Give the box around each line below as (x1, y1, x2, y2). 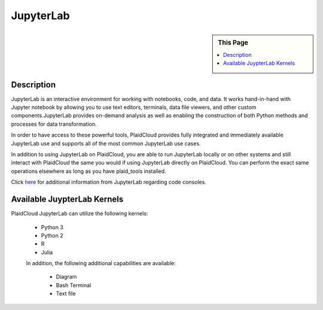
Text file (56, 290, 76, 297)
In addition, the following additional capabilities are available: (26, 260, 176, 267)
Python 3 (41, 223, 64, 230)
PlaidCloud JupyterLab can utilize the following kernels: (11, 210, 148, 217)
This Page (218, 38, 248, 47)
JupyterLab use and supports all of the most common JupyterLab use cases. (11, 139, 201, 147)
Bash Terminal (56, 281, 92, 288)
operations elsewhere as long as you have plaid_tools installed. (11, 168, 167, 175)
